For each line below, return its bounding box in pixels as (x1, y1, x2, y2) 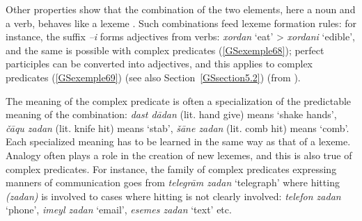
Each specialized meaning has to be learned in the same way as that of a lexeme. (6, 134, 351, 149)
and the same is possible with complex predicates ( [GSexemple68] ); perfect (6, 42, 324, 57)
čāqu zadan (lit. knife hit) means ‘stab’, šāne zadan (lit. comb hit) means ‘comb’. (6, 120, 349, 135)
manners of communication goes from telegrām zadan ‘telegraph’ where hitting (6, 175, 340, 190)
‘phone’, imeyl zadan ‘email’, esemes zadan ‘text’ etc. (6, 202, 232, 217)
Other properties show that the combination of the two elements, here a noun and (6, 2, 356, 16)
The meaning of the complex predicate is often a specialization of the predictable (6, 93, 352, 108)
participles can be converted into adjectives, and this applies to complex (6, 56, 313, 71)
